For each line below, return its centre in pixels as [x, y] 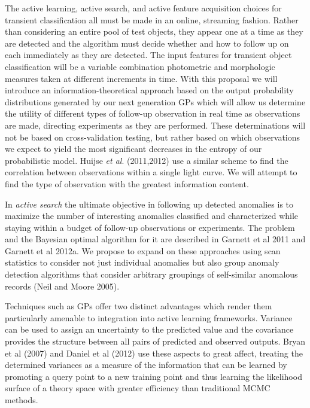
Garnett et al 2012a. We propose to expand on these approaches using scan [143, 250]
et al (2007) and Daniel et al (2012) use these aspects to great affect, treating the [154, 353]
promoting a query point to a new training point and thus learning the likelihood [154, 376]
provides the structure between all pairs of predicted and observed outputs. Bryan [155, 341]
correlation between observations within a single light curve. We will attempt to [151, 172]
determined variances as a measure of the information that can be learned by [146, 365]
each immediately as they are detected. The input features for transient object [148, 55]
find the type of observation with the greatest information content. [127, 183]
